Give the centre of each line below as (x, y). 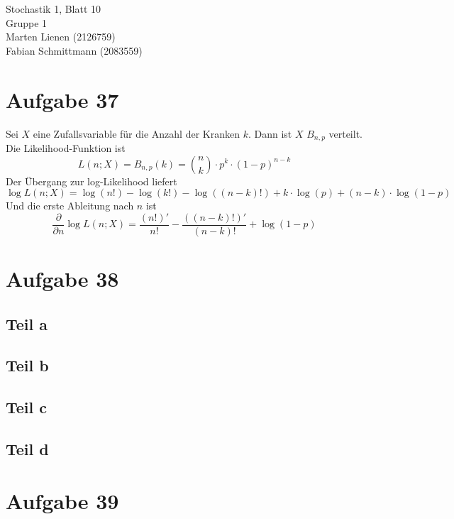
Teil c (27, 407)
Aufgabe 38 (62, 278)
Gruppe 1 (27, 22)
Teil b (27, 365)
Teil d (27, 448)
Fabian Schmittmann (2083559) (74, 50)
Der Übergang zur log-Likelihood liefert (92, 181)
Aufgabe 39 (62, 501)
